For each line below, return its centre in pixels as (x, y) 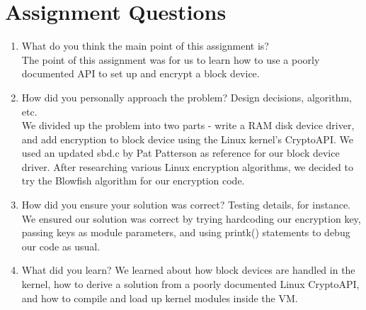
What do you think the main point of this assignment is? (145, 46)
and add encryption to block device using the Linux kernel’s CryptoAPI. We (187, 139)
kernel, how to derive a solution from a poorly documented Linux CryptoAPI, (190, 284)
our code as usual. (61, 246)
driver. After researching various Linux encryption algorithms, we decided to (187, 166)
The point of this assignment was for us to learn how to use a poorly (171, 59)
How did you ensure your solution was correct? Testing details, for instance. (186, 205)
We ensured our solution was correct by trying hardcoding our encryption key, (191, 218)
